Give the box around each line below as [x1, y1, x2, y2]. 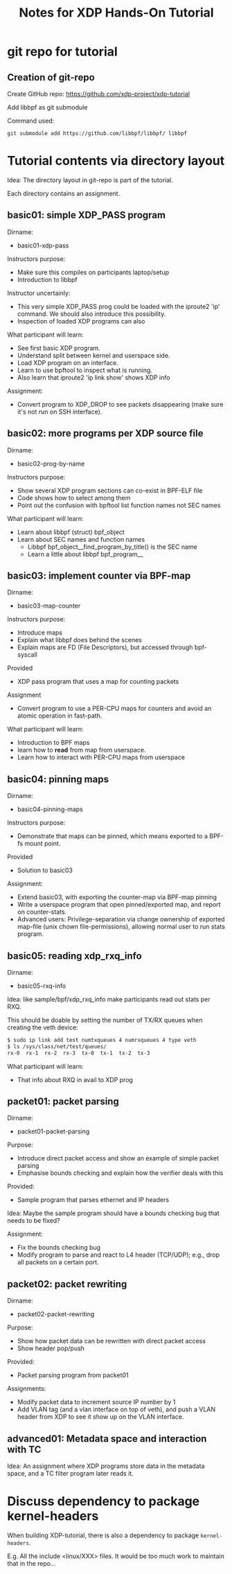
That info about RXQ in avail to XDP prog [17, 1075, 134, 1084]
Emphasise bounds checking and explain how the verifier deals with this [17, 1169, 224, 1177]
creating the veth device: [7, 1023, 78, 1032]
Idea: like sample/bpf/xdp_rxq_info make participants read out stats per [7, 996, 211, 1003]
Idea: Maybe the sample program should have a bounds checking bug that [7, 1209, 220, 1217]
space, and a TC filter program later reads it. [7, 1469, 134, 1478]
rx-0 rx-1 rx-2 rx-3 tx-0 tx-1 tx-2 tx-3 [7, 1050, 150, 1056]
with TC [7, 1443, 42, 1456]
